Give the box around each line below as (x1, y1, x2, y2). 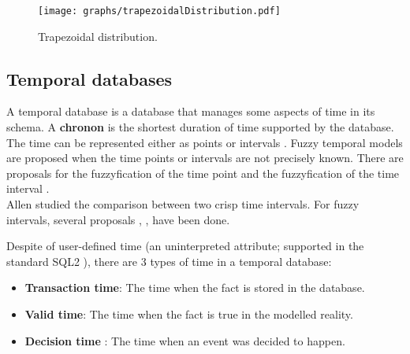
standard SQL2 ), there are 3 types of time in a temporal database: (6, 253, 332, 269)
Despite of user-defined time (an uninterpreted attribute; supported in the (6, 238, 364, 254)
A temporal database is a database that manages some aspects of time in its (6, 103, 375, 120)
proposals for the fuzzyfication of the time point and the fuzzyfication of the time (6, 164, 400, 181)
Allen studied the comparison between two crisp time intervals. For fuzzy (6, 196, 360, 212)
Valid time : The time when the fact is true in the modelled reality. (24, 305, 353, 322)
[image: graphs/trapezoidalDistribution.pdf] (38, 6, 281, 17)
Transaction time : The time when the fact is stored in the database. (24, 279, 365, 296)
